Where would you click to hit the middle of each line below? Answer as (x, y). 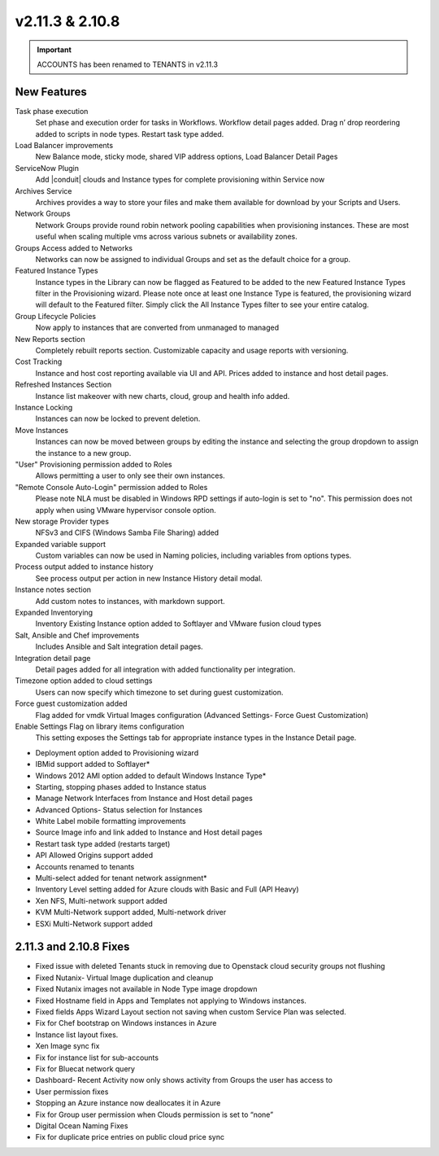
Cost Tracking (39, 361)
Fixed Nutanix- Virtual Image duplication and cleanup (124, 978)
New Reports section (50, 339)
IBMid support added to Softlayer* (93, 764)
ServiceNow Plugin (47, 168)
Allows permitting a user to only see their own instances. (130, 475)
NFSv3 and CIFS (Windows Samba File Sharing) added (127, 532)
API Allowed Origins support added (94, 856)
